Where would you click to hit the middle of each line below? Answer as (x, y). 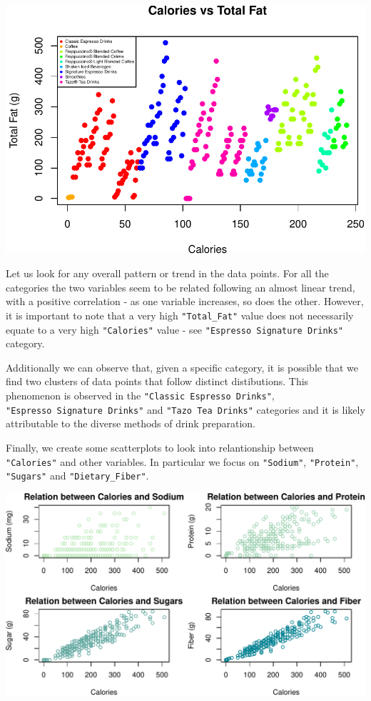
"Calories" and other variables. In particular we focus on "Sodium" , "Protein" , (182, 461)
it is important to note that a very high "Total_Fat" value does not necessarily (180, 315)
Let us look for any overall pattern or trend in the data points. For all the (167, 273)
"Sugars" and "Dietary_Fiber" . (77, 476)
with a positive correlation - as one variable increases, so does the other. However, (185, 301)
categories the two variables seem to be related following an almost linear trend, (181, 287)
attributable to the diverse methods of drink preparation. (131, 423)
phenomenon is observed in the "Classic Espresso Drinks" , (140, 396)
